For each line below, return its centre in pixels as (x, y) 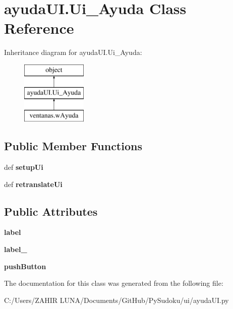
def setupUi (24, 167)
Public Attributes (51, 211)
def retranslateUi (33, 184)
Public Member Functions (73, 146)
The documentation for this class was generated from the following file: (114, 283)
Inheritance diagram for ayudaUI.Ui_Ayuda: (73, 52)
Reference (39, 28)
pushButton (25, 266)
